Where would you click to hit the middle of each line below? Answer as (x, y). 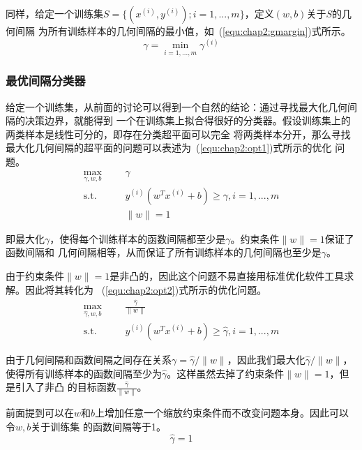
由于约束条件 (35, 276)
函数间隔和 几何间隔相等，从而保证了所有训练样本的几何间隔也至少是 (164, 252)
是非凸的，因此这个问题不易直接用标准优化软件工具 (227, 276)
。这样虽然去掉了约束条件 (226, 373)
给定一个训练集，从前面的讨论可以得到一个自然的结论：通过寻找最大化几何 (176, 106)
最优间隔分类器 (46, 81)
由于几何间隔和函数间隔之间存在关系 (89, 359)
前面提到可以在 (40, 413)
